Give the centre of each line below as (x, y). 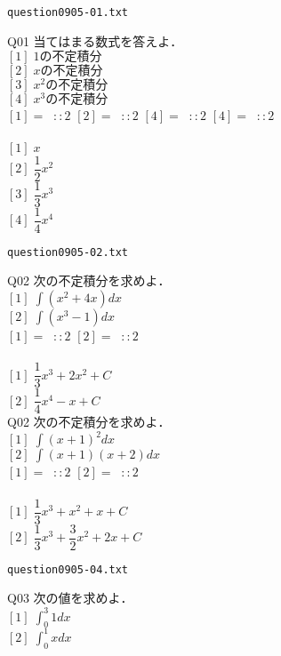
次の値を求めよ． (83, 600)
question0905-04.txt (68, 569)
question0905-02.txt (68, 252)
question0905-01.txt (68, 12)
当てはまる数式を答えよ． (108, 42)
